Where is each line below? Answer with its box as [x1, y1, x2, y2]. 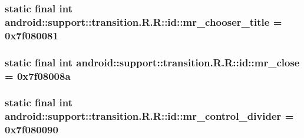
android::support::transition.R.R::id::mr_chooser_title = [5, 14, 282, 29]
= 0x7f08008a [5, 68, 71, 83]
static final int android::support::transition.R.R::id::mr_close [5, 55, 300, 69]
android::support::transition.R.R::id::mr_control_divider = [5, 109, 294, 123]
